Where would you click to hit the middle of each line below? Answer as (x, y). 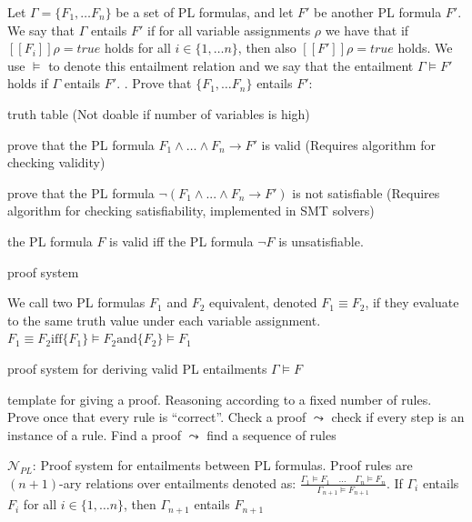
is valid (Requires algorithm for (348, 144)
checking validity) (56, 162)
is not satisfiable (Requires (366, 192)
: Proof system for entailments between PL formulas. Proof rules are (222, 465)
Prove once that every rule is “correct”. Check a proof (157, 417)
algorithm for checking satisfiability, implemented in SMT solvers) (191, 211)
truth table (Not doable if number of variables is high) (159, 113)
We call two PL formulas (76, 302)
